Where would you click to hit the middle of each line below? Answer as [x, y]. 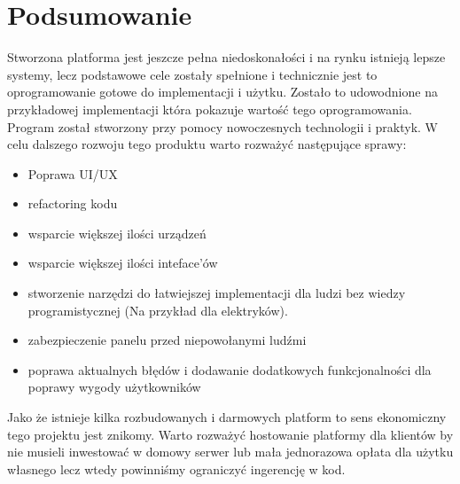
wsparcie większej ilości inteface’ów [123, 263]
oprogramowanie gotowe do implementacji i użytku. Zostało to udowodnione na [222, 92]
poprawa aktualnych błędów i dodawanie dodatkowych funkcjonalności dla [230, 369]
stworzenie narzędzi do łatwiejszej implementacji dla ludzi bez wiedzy [217, 293]
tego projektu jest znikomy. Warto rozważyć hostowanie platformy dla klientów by [230, 434]
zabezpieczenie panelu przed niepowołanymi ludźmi [167, 340]
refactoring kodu [73, 203]
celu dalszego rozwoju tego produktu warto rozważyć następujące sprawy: [207, 144]
